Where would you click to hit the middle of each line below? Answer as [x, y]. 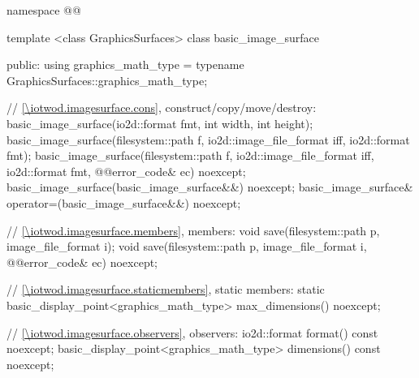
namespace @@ [44, 10]
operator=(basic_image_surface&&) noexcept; [124, 202]
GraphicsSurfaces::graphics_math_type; [107, 80]
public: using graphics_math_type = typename [125, 64]
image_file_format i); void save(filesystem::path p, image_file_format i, [187, 246]
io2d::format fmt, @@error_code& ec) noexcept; [126, 171]
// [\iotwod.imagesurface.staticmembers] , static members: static [166, 289]
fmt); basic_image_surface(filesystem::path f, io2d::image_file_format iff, [190, 155]
